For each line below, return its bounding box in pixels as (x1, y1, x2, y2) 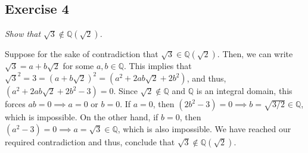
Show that (5, 27, 41, 40)
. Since (113, 85, 138, 97)
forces (5, 98, 26, 110)
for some (63, 60, 94, 72)
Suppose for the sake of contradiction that (5, 48, 158, 60)
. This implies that (124, 60, 192, 72)
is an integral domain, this (196, 85, 293, 97)
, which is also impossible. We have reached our (117, 122, 291, 135)
